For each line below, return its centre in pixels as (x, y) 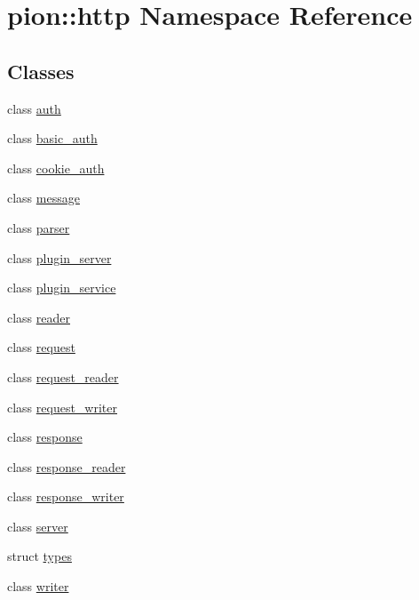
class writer (38, 586)
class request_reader (63, 376)
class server (38, 526)
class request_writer (63, 407)
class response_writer (66, 496)
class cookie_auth (56, 168)
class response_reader (67, 466)
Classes (41, 71)
